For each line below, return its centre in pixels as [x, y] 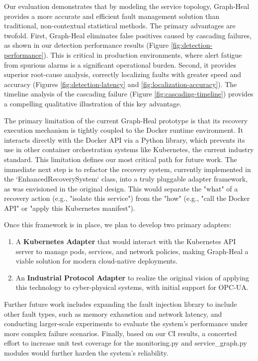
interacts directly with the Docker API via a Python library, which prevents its [125, 139]
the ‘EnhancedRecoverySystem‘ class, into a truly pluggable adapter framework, [126, 179]
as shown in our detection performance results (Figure [86, 45]
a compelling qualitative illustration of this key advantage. [93, 103]
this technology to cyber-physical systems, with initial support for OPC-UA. [132, 287]
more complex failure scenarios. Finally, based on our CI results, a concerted [121, 333]
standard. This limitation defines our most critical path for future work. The [121, 159]
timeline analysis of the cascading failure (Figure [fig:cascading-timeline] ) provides [129, 94]
